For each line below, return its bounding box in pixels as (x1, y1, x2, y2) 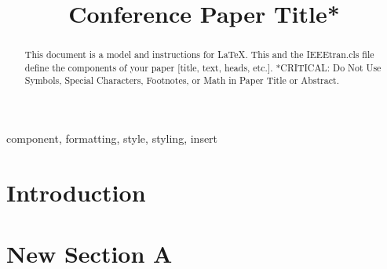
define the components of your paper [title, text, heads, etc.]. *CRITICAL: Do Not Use (24, 60, 382, 74)
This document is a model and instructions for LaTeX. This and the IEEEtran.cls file (24, 48, 374, 61)
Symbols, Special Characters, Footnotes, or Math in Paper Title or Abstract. (24, 74, 339, 87)
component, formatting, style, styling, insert (6, 130, 218, 147)
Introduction (6, 176, 146, 208)
